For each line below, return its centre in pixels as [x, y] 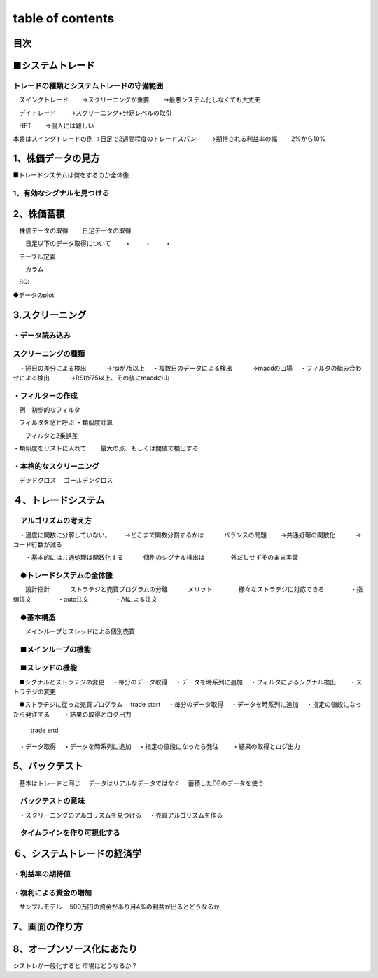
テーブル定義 [37, 256]
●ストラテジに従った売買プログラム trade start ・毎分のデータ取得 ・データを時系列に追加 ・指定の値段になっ [190, 705]
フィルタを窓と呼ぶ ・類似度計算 [66, 422]
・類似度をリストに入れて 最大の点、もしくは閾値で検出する [106, 448]
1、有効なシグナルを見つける [61, 193]
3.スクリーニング [50, 315]
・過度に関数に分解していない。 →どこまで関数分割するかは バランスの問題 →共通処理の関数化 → [190, 535]
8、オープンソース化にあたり [75, 949]
